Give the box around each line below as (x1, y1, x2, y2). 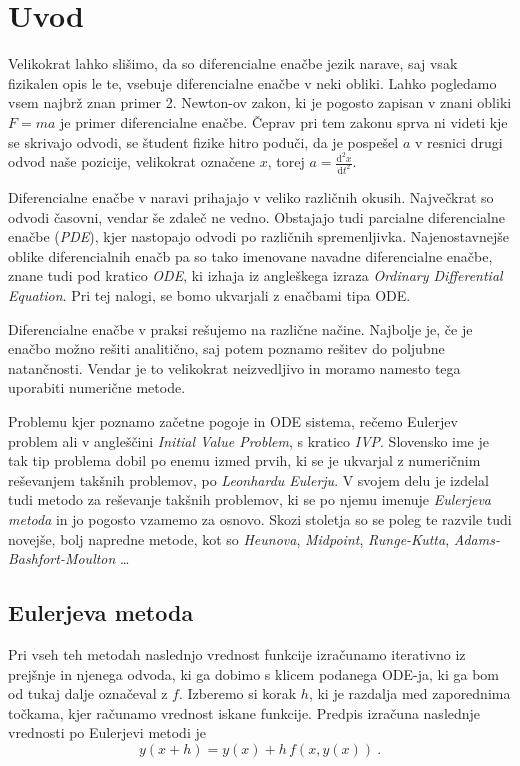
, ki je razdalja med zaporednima (308, 683, 511, 704)
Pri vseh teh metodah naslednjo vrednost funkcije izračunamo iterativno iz (8, 643, 466, 664)
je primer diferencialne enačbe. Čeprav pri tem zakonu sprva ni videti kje (60, 111, 508, 132)
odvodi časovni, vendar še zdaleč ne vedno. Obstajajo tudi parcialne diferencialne (8, 206, 505, 227)
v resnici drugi (414, 131, 503, 152)
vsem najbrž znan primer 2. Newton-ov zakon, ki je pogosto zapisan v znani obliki (8, 92, 512, 113)
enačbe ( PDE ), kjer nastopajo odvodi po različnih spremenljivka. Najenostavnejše (8, 226, 509, 247)
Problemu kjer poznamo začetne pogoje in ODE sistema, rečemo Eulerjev (8, 410, 458, 431)
